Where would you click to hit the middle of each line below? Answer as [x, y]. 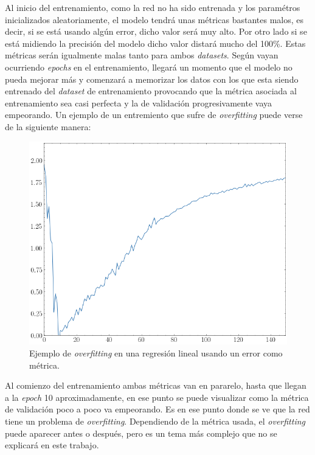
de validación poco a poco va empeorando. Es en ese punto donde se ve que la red [157, 409]
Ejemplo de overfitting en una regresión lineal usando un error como [156, 353]
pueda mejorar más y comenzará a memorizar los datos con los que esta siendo [152, 79]
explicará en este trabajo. [52, 445]
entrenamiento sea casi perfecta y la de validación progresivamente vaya [138, 102]
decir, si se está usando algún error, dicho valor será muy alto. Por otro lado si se [156, 31]
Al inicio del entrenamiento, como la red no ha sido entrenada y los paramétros [153, 7]
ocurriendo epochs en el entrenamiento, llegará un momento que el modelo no [149, 67]
